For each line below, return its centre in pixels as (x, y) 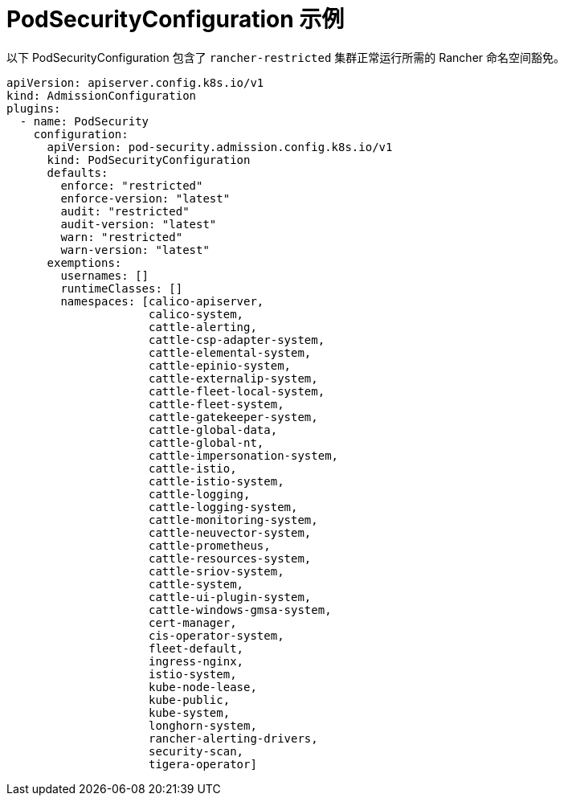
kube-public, (190, 700)
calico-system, (196, 314)
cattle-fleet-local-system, (237, 391)
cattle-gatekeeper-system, (233, 417)
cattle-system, (196, 584)
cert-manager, (193, 622)
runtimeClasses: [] (122, 288)
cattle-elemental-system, (230, 352)
